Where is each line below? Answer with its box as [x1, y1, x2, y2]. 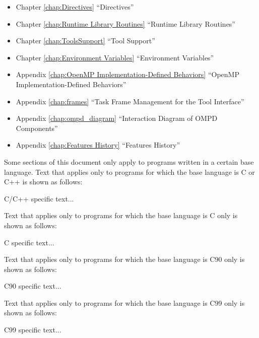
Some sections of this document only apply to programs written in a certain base [4, 156, 254, 167]
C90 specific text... [4, 281, 61, 291]
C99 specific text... [4, 324, 61, 335]
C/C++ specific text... [4, 193, 74, 204]
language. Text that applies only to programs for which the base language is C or [4, 166, 255, 177]
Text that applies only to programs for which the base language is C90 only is [4, 254, 245, 264]
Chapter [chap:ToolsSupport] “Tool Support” [16, 35, 155, 46]
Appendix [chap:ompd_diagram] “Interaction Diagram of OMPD [16, 113, 218, 123]
